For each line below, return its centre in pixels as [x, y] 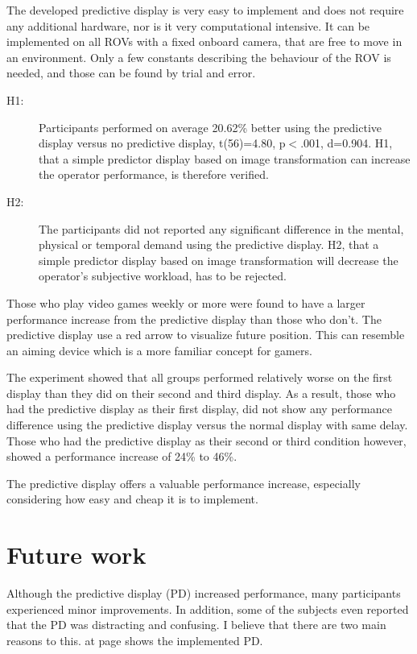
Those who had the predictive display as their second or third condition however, [206, 440]
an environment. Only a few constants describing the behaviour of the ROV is [199, 57]
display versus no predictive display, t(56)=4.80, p [162, 143]
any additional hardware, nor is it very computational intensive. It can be [188, 25]
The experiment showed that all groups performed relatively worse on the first [200, 377]
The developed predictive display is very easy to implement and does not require [205, 10]
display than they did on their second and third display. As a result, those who [201, 393]
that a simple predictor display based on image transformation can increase [225, 158]
